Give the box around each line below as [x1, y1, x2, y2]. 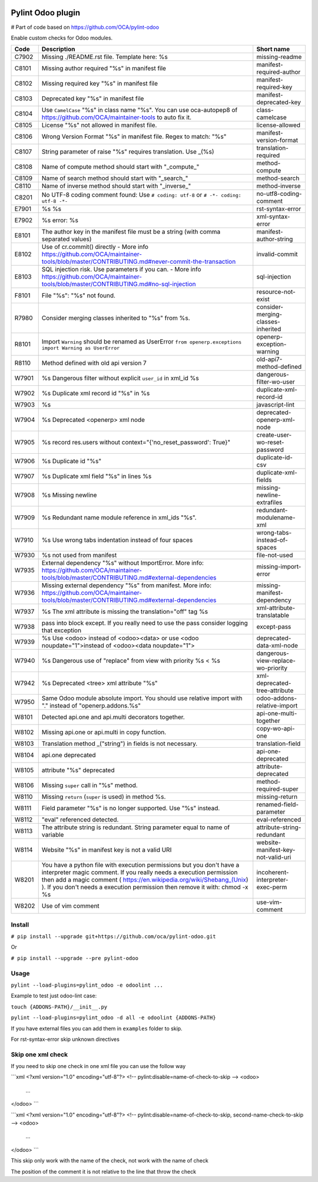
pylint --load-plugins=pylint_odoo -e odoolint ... [11, 981, 164, 988]
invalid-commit [256, 250, 298, 258]
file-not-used [256, 551, 293, 559]
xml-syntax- [256, 212, 290, 221]
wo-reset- [256, 438, 284, 447]
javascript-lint [256, 401, 294, 409]
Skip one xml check [11, 1050, 68, 1059]
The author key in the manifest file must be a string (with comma [41, 228, 221, 236]
